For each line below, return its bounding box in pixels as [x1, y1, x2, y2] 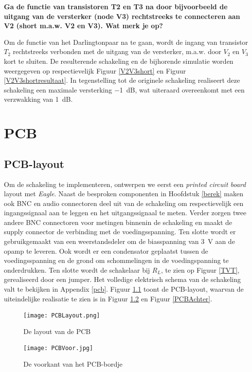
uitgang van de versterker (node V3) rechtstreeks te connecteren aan [4, 11, 240, 21]
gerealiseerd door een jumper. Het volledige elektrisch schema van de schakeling [4, 274, 241, 284]
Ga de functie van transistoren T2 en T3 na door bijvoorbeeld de [4, 1, 228, 11]
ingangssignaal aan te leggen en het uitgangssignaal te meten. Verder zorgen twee [4, 207, 247, 218]
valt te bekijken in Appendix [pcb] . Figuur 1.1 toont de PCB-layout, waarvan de [4, 284, 244, 294]
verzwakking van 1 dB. [4, 94, 73, 104]
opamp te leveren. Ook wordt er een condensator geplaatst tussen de [4, 245, 208, 256]
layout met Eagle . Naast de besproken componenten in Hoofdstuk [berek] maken [4, 188, 243, 199]
